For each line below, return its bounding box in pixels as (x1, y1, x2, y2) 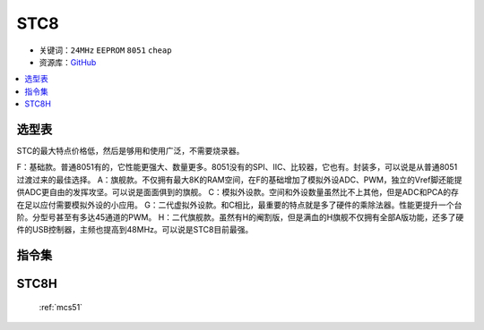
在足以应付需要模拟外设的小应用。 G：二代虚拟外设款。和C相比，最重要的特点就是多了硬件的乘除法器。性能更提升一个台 (16, 199, 462, 210)
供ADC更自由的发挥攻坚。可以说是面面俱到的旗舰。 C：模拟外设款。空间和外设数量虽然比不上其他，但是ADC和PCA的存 (16, 187, 459, 198)
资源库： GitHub (39, 56, 97, 67)
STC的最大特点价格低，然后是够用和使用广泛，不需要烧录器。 (16, 146, 245, 157)
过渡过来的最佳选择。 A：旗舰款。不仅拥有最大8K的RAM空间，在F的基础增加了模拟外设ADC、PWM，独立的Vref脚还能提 (16, 174, 462, 185)
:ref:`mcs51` (39, 301, 83, 312)
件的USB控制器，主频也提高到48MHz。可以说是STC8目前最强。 (16, 224, 254, 235)
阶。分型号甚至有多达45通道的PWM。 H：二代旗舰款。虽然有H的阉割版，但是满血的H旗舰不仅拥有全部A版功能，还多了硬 (16, 211, 464, 223)
